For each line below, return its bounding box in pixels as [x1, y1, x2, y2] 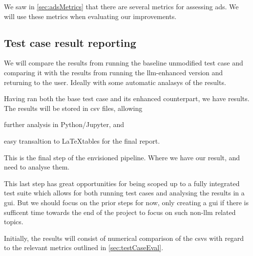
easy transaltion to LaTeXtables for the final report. [4, 135, 160, 146]
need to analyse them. [4, 162, 70, 172]
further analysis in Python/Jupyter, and [4, 119, 125, 129]
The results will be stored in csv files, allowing [4, 103, 143, 113]
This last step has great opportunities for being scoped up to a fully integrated [4, 178, 240, 188]
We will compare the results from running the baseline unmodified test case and [4, 58, 243, 68]
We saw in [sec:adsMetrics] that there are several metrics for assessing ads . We [4, 1, 239, 11]
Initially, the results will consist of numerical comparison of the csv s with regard [4, 233, 244, 243]
